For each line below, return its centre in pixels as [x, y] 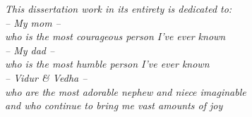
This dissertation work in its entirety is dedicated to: [119, 8]
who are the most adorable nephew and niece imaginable [126, 91]
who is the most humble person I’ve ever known [107, 64]
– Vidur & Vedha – [46, 77]
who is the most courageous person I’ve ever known [115, 36]
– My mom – [33, 22]
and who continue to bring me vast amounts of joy [114, 105]
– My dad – [30, 50]
